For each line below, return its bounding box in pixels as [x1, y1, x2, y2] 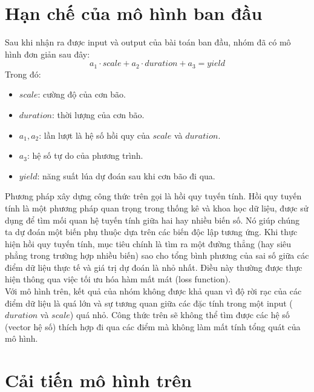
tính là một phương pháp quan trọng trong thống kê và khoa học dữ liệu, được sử [5, 201, 309, 214]
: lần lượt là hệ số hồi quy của [39, 128, 150, 141]
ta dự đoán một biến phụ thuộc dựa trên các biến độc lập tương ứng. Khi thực [5, 225, 298, 238]
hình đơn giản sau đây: [5, 47, 90, 60]
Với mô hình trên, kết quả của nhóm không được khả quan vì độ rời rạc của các [5, 285, 302, 297]
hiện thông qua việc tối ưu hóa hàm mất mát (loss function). [5, 273, 231, 285]
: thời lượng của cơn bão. [51, 108, 145, 121]
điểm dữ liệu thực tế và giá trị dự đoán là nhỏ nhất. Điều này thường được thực [5, 261, 303, 273]
